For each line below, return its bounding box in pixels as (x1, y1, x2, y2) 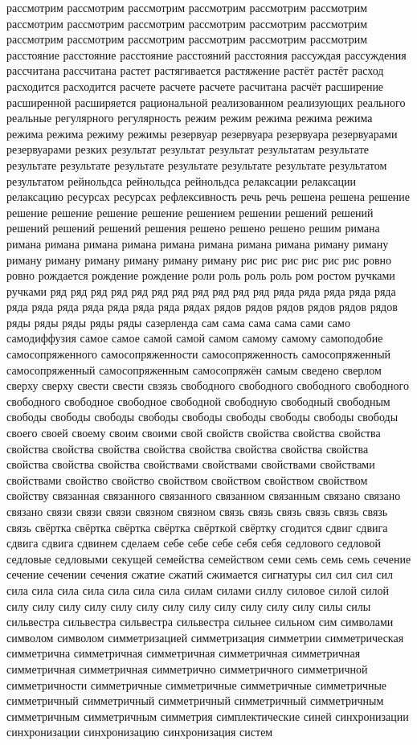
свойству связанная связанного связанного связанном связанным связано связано (6, 487, 401, 504)
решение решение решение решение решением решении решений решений (6, 203, 374, 220)
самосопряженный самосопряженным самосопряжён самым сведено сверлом (6, 361, 382, 378)
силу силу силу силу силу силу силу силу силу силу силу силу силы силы (6, 597, 371, 614)
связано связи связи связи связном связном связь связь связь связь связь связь (6, 503, 388, 519)
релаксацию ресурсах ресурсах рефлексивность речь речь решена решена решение (6, 188, 411, 205)
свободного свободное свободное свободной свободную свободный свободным (6, 392, 390, 409)
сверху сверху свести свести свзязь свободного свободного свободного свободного (6, 377, 409, 394)
